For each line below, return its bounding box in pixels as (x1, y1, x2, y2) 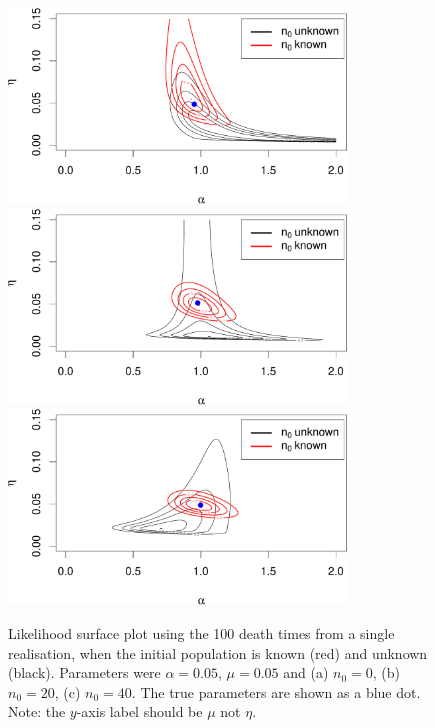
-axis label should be (76, 701, 203, 722)
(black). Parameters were (8, 662, 161, 683)
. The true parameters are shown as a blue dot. (131, 681, 421, 702)
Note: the (8, 701, 66, 722)
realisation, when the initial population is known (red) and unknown (8, 642, 428, 663)
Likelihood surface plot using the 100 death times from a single (8, 623, 395, 644)
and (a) (283, 662, 329, 683)
